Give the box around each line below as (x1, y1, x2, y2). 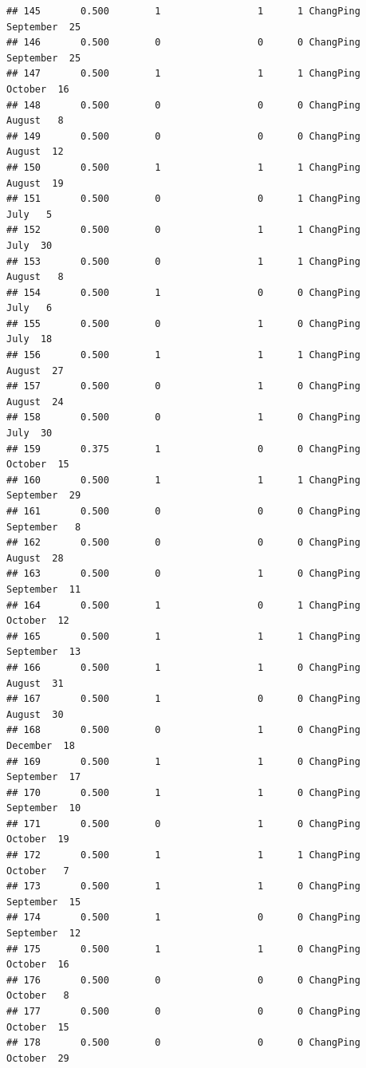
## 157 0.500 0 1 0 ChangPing (6, 380, 360, 392)
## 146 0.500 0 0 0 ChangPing (6, 37, 360, 49)
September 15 (6, 896, 81, 908)
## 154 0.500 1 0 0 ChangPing (6, 286, 360, 298)
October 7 (6, 865, 69, 877)
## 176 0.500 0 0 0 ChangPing (6, 974, 360, 986)
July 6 (6, 302, 53, 314)
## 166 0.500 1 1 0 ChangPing (6, 661, 360, 673)
